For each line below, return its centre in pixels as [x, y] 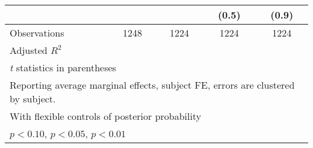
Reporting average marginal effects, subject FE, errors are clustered [152, 85]
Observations [37, 33]
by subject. [33, 99]
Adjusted [29, 50]
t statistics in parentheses [63, 67]
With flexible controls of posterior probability [106, 116]
